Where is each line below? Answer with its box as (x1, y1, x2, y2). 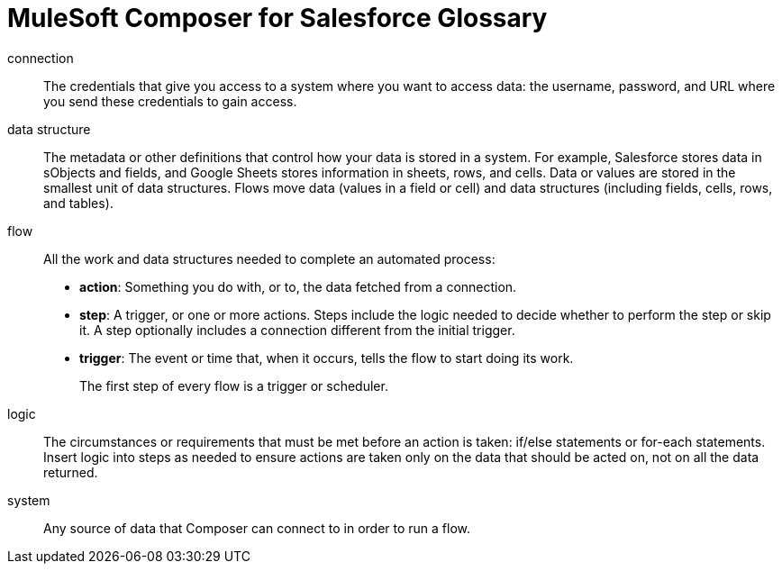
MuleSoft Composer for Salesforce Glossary (7, 3, 548, 33)
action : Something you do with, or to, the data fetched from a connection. (79, 278, 517, 295)
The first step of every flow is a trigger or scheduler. (79, 377, 388, 394)
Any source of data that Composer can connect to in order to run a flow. (43, 520, 471, 536)
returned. (43, 464, 98, 480)
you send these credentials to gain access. (43, 93, 297, 109)
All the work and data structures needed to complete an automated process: (43, 250, 496, 267)
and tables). (43, 195, 114, 211)
